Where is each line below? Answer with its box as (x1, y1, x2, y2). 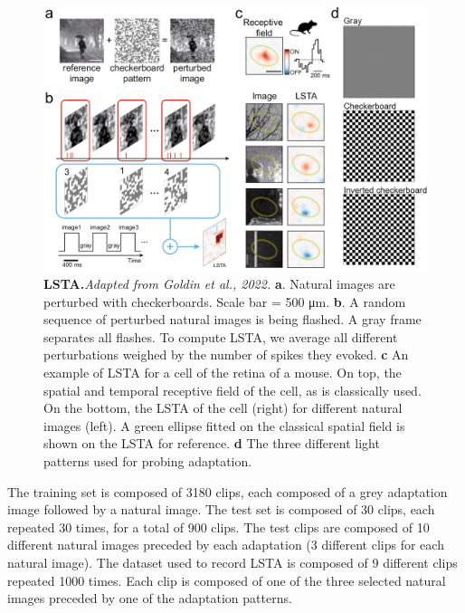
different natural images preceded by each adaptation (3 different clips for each (7, 535, 444, 554)
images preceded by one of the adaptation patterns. (7, 589, 292, 608)
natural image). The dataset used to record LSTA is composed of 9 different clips (7, 553, 458, 571)
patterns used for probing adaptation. (43, 452, 252, 471)
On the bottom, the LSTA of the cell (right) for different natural (43, 398, 403, 417)
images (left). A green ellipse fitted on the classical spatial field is (43, 416, 405, 435)
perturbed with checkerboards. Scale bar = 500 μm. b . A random (43, 292, 406, 311)
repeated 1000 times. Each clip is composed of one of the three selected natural (7, 570, 446, 589)
